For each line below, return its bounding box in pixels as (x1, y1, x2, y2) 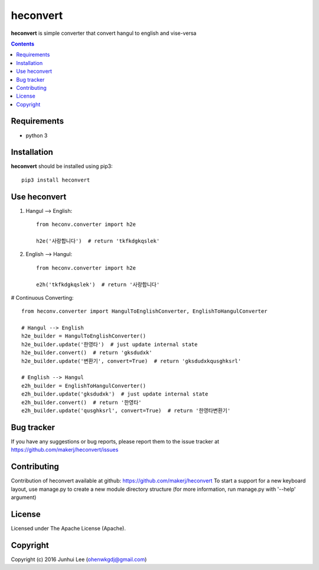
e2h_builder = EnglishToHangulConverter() (21, 382, 147, 389)
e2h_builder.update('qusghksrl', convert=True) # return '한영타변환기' (21, 407, 231, 414)
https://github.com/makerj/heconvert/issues (11, 446, 119, 454)
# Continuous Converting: (11, 294, 74, 301)
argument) (11, 494, 37, 501)
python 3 (25, 132, 48, 139)
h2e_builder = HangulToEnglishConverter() (21, 333, 147, 339)
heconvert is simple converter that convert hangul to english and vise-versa (11, 30, 197, 37)
